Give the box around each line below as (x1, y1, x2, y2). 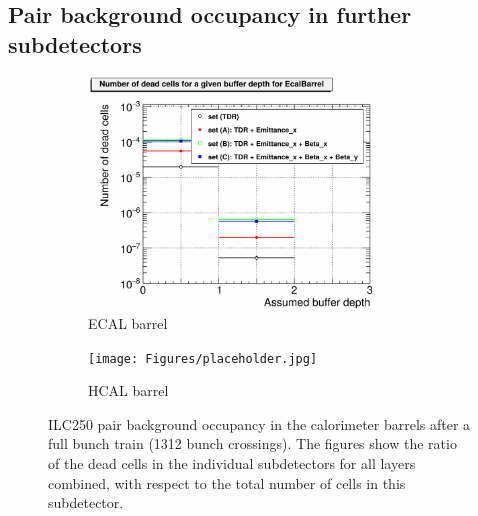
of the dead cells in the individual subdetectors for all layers (48, 453, 416, 474)
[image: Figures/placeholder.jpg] (88, 351, 318, 366)
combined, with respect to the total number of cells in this (48, 472, 406, 493)
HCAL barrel (88, 380, 169, 401)
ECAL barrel (88, 312, 168, 333)
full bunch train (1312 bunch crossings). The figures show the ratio (48, 433, 457, 454)
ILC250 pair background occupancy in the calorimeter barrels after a (48, 413, 471, 434)
